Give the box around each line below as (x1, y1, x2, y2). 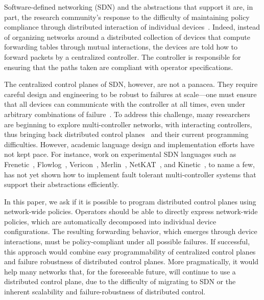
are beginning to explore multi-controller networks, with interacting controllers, (4, 119, 252, 129)
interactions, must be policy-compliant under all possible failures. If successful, (4, 236, 250, 247)
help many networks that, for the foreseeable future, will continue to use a (4, 266, 236, 276)
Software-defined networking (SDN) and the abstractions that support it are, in (4, 2, 253, 12)
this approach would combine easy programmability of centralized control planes (4, 246, 256, 257)
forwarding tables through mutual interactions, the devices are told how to (4, 41, 238, 52)
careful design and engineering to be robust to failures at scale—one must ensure (4, 88, 257, 99)
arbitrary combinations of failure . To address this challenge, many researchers (4, 108, 250, 119)
